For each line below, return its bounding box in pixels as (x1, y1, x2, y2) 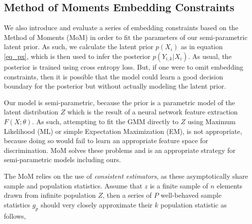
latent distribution (4, 107, 58, 117)
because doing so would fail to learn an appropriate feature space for (4, 135, 209, 146)
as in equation (180, 41, 223, 52)
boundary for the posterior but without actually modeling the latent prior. (4, 81, 226, 91)
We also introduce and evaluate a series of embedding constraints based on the (4, 22, 238, 33)
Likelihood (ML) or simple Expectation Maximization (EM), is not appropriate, (4, 126, 242, 136)
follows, (4, 210, 26, 221)
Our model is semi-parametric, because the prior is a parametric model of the (4, 97, 235, 107)
